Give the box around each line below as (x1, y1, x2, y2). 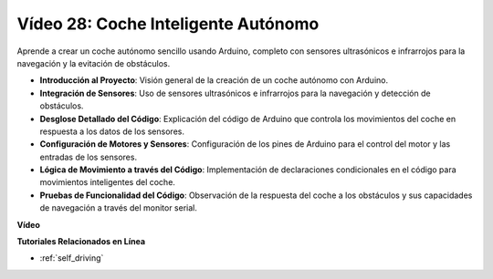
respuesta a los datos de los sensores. (39, 126, 184, 137)
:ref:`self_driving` (39, 253, 104, 263)
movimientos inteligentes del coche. (39, 177, 175, 188)
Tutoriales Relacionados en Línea (16, 236, 146, 247)
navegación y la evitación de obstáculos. (16, 57, 171, 68)
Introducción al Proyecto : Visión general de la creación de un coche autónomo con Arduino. (39, 75, 388, 86)
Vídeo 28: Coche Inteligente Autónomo (16, 14, 320, 34)
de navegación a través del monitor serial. (39, 202, 198, 213)
